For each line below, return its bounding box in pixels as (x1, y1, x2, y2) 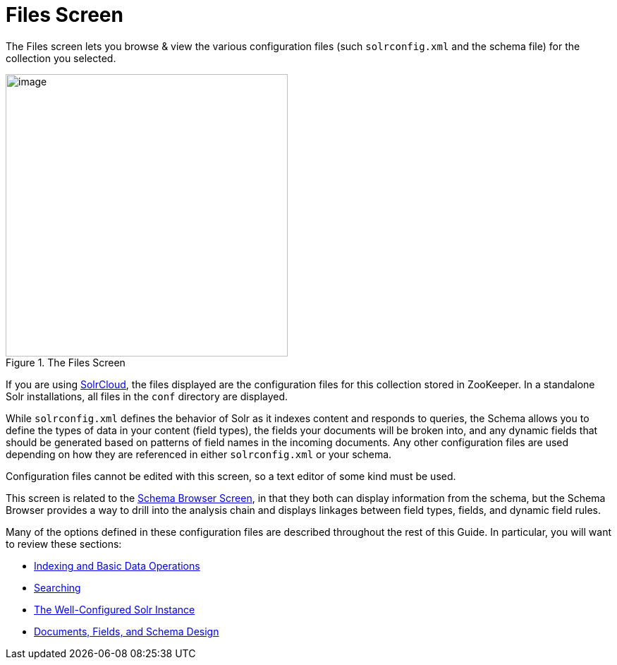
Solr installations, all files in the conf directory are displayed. (6, 390, 288, 402)
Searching (34, 581, 81, 594)
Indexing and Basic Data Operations (34, 559, 200, 572)
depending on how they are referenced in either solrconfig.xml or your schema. (6, 448, 392, 460)
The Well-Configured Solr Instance (34, 603, 195, 616)
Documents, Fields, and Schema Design (34, 625, 219, 637)
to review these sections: (6, 537, 122, 550)
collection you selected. (6, 52, 116, 64)
